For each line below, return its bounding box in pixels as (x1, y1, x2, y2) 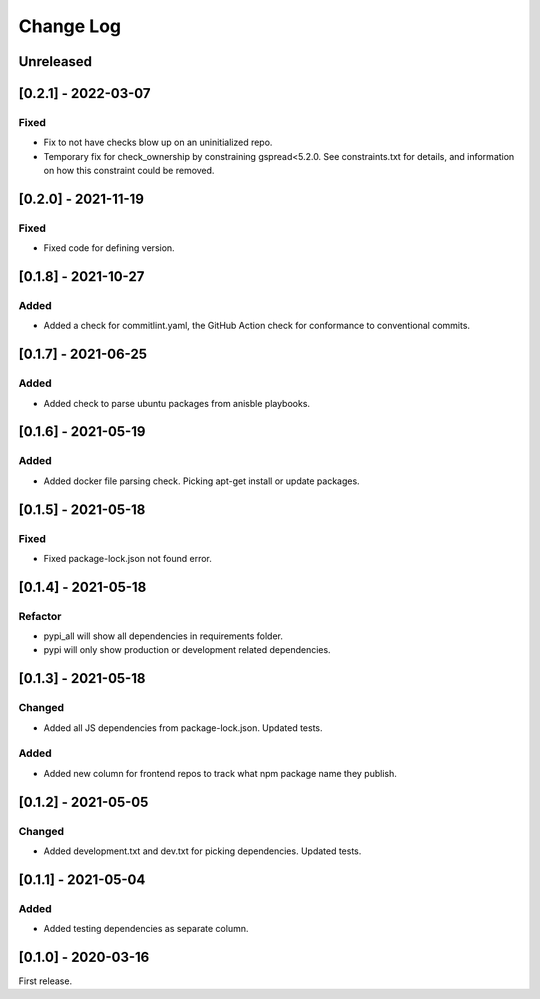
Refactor (18, 609, 62, 623)
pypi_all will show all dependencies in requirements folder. (43, 630, 284, 642)
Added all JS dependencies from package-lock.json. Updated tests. (43, 721, 324, 734)
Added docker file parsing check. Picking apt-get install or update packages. (43, 475, 360, 487)
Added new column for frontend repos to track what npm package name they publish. (43, 767, 397, 779)
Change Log (18, 15, 122, 37)
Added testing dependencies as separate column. (43, 923, 249, 935)
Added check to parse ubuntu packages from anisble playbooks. (43, 397, 310, 409)
